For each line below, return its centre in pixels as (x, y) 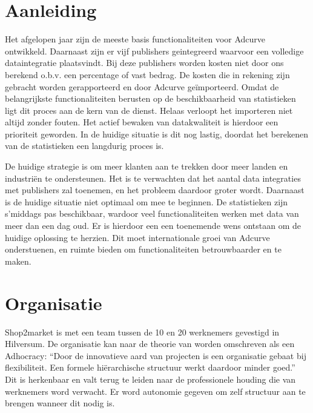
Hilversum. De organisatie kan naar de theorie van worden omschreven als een (150, 344)
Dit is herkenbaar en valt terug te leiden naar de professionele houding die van (150, 379)
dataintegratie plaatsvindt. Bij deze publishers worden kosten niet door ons (144, 63)
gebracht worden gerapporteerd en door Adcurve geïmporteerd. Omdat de (142, 86)
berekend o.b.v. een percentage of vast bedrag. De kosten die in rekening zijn (147, 74)
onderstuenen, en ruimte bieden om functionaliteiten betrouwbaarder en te (143, 249)
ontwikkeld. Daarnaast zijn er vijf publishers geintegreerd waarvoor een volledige (154, 51)
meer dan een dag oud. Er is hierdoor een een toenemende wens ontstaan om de (153, 226)
